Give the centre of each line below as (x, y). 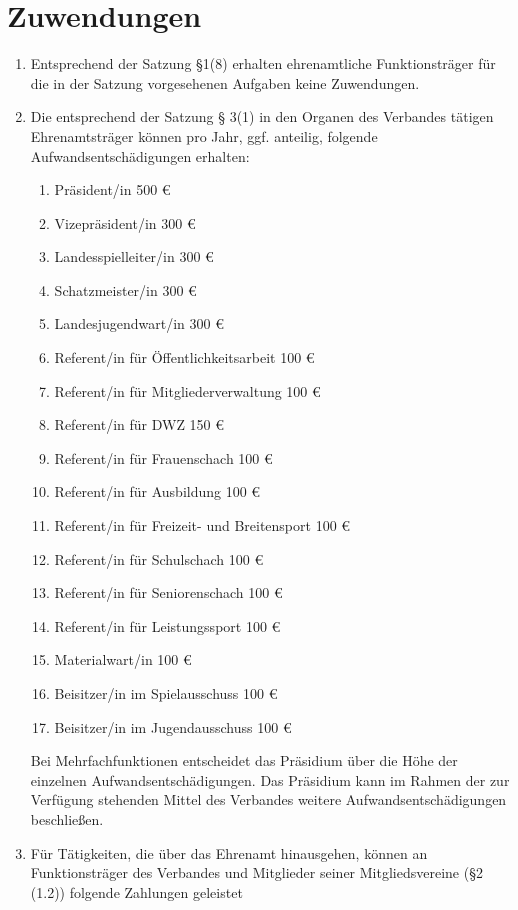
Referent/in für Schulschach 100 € (159, 558)
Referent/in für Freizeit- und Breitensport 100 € (202, 525)
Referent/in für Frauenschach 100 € (163, 457)
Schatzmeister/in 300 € (125, 289)
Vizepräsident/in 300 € (125, 222)
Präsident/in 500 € (112, 189)
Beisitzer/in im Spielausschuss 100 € (166, 693)
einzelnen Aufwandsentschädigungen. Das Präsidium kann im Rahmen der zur (270, 779)
